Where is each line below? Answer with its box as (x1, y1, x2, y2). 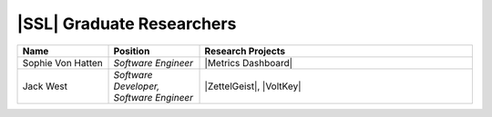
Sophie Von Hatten (22, 56, 104, 69)
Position (113, 44, 150, 57)
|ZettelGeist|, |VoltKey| (204, 80, 302, 93)
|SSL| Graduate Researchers (16, 14, 237, 34)
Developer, (113, 80, 159, 93)
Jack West (22, 80, 68, 93)
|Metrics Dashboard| (204, 56, 293, 69)
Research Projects (204, 44, 286, 57)
